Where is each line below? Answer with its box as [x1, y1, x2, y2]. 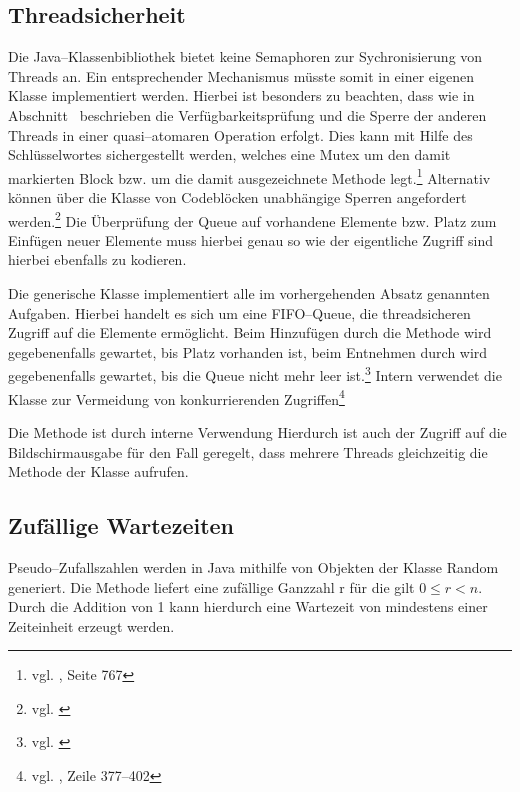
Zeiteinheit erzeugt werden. [8, 615, 175, 636]
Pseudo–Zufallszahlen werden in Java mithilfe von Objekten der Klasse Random [8, 556, 499, 577]
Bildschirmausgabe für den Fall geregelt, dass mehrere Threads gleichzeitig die [8, 441, 488, 462]
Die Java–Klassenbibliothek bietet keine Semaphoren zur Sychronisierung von [8, 46, 483, 67]
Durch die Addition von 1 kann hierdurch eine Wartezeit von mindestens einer [8, 596, 488, 617]
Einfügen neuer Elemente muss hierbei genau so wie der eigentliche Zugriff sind [8, 229, 494, 250]
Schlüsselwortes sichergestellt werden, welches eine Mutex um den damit [8, 144, 451, 165]
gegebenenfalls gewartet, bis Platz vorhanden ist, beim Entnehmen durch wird [8, 341, 488, 362]
